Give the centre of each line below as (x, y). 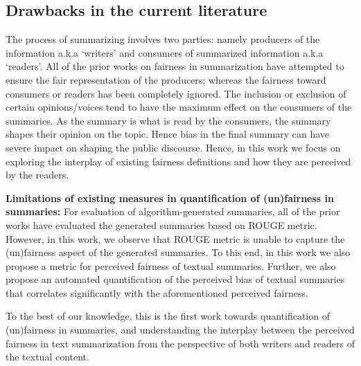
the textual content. (47, 357)
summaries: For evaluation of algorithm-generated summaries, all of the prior (173, 211)
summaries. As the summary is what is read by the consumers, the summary (168, 120)
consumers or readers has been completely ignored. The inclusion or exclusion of (176, 93)
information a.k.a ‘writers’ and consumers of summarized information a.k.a (165, 52)
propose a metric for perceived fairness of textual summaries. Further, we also (171, 265)
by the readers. (37, 175)
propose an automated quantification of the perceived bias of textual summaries (175, 279)
